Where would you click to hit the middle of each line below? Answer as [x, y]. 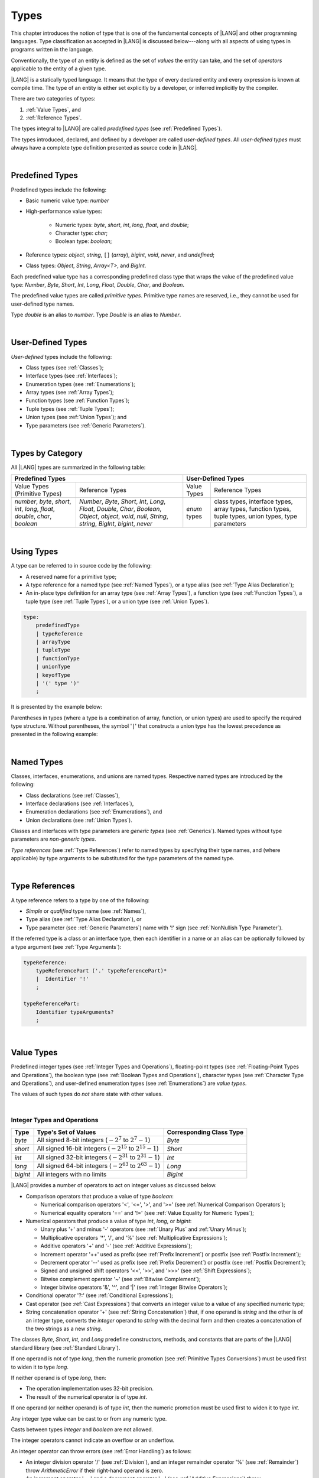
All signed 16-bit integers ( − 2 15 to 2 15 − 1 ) [98, 1148]
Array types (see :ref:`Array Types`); [70, 393]
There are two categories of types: [53, 99]
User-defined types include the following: [61, 356]
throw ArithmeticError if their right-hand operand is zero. [95, 1470]
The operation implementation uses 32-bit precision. [89, 1389]
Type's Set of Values [66, 1132]
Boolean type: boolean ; [84, 241]
